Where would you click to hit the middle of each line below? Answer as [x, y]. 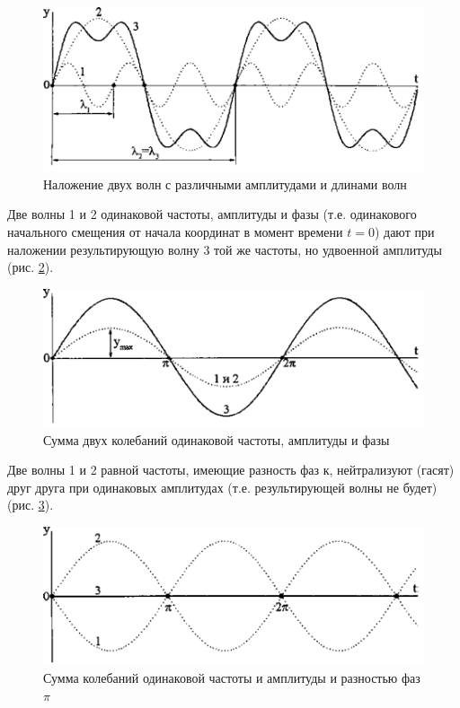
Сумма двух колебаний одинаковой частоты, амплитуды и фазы [217, 439]
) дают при [404, 231]
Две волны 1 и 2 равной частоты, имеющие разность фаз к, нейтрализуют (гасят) [231, 470]
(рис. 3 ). [31, 505]
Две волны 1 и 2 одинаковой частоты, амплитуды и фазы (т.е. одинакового [212, 214]
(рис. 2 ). [31, 267]
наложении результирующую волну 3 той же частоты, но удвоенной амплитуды [225, 249]
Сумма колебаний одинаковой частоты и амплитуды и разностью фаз [232, 677]
